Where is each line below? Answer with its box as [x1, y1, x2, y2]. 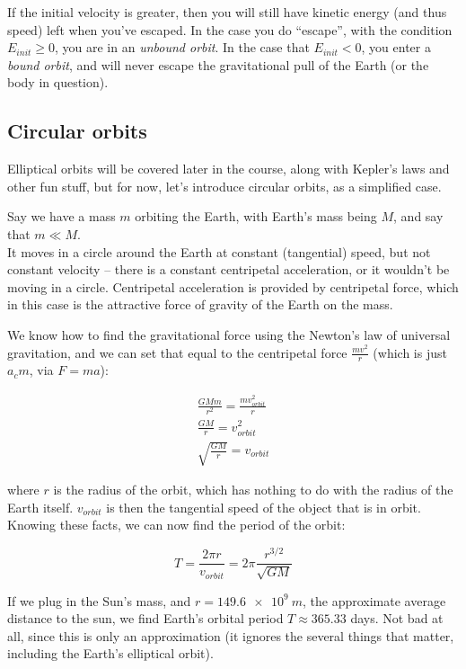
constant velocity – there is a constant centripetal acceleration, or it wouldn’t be [7, 260, 450, 279]
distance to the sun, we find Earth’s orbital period [7, 609, 284, 628]
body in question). [7, 73, 109, 92]
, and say [393, 207, 444, 226]
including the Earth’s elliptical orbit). [7, 644, 214, 663]
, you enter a [361, 38, 431, 57]
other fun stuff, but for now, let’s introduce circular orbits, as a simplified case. [7, 176, 442, 195]
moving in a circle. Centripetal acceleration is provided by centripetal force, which [7, 277, 459, 296]
